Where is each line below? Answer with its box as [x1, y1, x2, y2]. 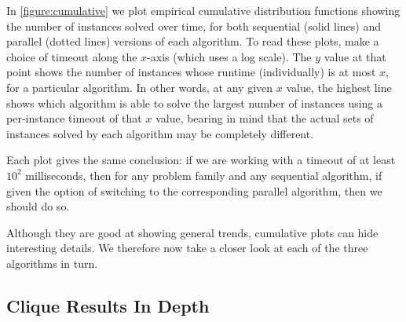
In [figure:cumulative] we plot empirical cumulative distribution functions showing [6, 2, 401, 18]
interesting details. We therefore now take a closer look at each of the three [6, 240, 368, 256]
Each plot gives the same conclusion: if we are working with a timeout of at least [6, 152, 396, 168]
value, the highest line [286, 79, 392, 95]
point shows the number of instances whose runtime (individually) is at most [6, 64, 376, 80]
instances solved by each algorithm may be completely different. [6, 125, 314, 141]
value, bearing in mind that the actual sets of [155, 110, 374, 126]
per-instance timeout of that [6, 110, 142, 126]
